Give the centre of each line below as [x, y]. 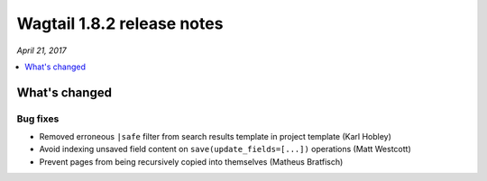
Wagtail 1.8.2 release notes [120, 23]
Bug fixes [38, 119]
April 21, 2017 [41, 50]
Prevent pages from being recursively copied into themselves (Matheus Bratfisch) [191, 161]
